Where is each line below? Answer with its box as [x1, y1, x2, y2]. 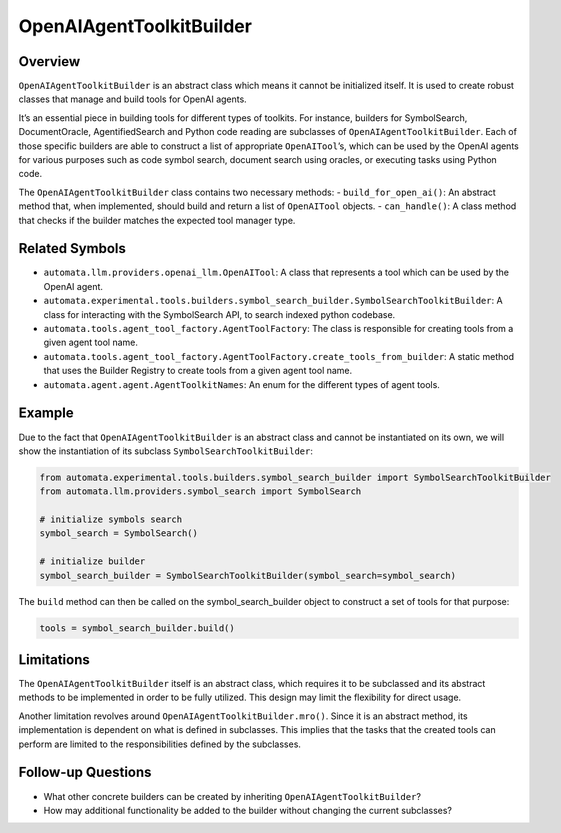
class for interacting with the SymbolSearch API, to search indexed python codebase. [43, 308, 396, 320]
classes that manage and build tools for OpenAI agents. [18, 93, 247, 105]
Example [18, 405, 74, 422]
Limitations [18, 651, 90, 668]
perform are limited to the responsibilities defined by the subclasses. [18, 738, 302, 750]
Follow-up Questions [18, 764, 152, 781]
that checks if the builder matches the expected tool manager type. [18, 214, 296, 226]
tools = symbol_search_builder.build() [39, 622, 235, 634]
